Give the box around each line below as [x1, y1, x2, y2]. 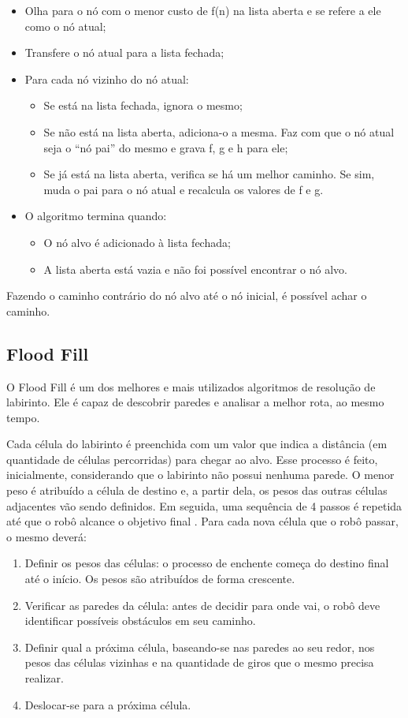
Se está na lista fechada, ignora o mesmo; [43, 97, 243, 114]
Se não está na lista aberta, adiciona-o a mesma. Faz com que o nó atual [43, 123, 395, 140]
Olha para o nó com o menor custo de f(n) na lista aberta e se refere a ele [24, 2, 381, 18]
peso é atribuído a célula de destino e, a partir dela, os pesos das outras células [6, 482, 388, 499]
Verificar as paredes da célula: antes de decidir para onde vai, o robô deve [24, 596, 380, 613]
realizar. [24, 670, 64, 686]
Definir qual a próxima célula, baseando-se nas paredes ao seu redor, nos [24, 638, 375, 655]
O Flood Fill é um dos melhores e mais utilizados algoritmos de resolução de [6, 378, 376, 395]
